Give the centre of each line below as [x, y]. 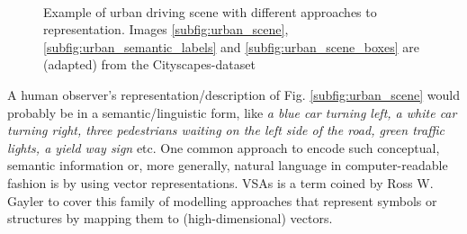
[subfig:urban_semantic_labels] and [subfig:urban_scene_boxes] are [231, 46]
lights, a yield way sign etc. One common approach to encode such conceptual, [224, 147]
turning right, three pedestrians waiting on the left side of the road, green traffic [226, 130]
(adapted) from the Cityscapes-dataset [149, 64]
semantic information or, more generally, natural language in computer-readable [228, 165]
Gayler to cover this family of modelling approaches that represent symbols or [222, 200]
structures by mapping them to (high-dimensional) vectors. [170, 218]
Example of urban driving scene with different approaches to [210, 11]
